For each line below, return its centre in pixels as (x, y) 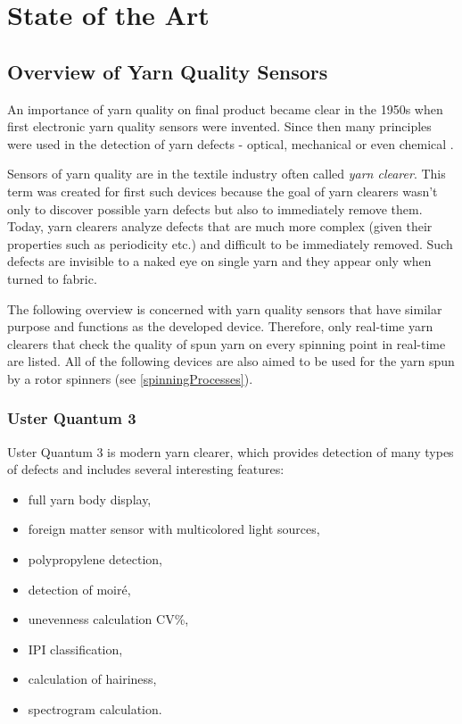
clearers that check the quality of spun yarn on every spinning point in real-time (227, 343)
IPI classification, (75, 649)
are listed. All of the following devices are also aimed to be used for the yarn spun (231, 361)
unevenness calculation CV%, (108, 619)
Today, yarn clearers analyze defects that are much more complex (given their (220, 226)
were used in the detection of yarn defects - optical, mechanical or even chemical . (231, 143)
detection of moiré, (79, 589)
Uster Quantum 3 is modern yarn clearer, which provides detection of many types (231, 451)
